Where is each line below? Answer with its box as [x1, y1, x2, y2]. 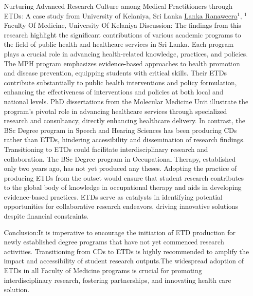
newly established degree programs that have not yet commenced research [4, 237, 224, 247]
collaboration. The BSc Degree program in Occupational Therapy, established [4, 153, 235, 164]
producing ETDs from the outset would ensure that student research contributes [4, 172, 244, 183]
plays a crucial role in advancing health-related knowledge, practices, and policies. [4, 48, 248, 58]
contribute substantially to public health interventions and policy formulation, [4, 77, 237, 87]
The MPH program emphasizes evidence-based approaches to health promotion [4, 58, 240, 68]
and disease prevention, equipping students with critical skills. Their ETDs [4, 68, 227, 78]
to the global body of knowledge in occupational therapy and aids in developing [4, 182, 242, 192]
